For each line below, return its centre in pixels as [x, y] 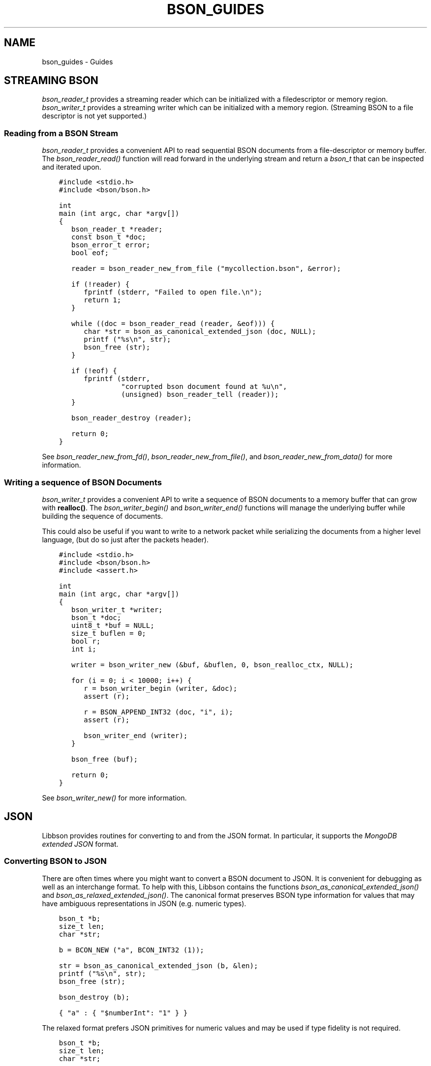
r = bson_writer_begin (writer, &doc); [161, 688]
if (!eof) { [94, 371]
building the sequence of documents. [102, 516]
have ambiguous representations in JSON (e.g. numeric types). [144, 903]
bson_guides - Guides [77, 61]
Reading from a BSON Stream [61, 133]
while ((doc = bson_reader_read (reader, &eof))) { [173, 324]
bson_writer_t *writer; [117, 609]
